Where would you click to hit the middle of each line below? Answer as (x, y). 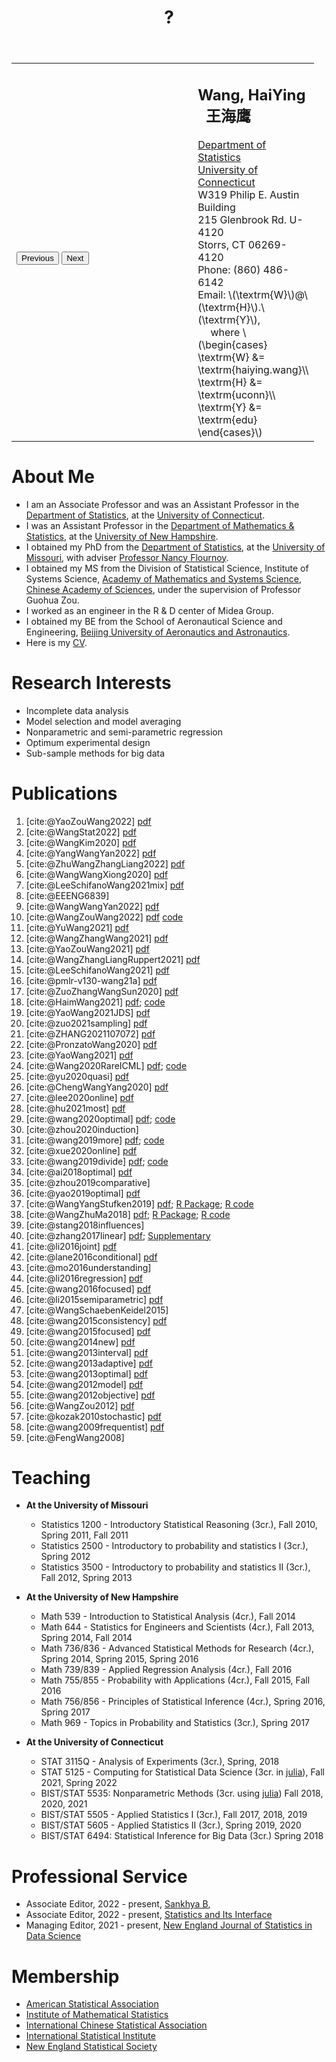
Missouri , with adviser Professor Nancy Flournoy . (127, 557)
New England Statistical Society (91, 2047)
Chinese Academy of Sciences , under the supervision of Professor (163, 589)
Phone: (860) (229, 269)
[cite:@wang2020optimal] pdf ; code (100, 1118)
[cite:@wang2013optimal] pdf (87, 1373)
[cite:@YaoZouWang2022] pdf (88, 821)
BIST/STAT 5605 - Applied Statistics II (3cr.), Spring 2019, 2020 (171, 1825)
